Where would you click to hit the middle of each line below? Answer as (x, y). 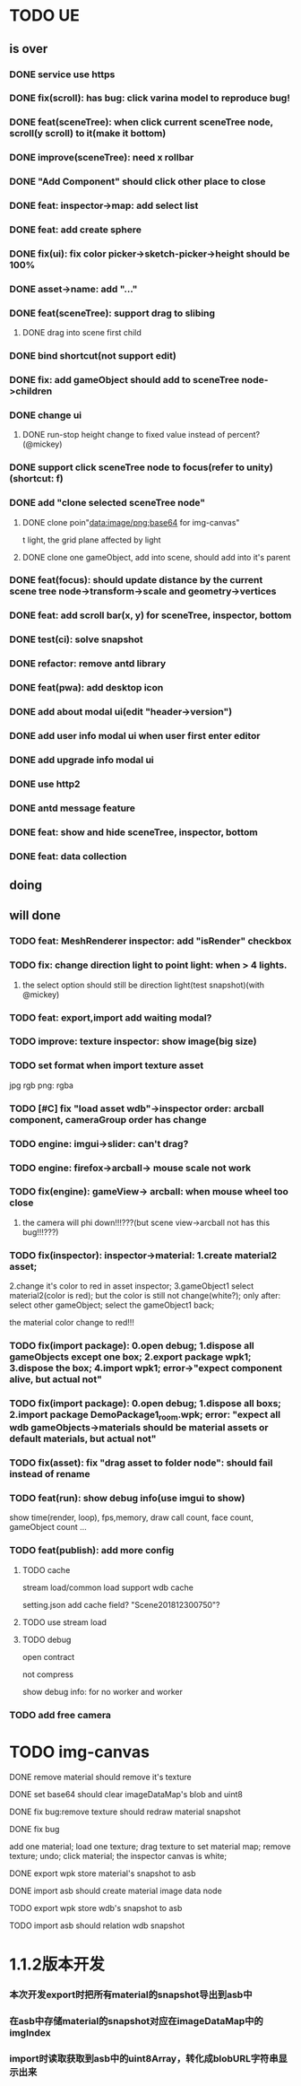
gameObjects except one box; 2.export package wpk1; (130, 1357)
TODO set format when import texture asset (107, 1065)
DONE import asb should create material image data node (116, 1890)
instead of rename (50, 1474)
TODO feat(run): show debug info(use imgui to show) (127, 1499)
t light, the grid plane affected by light (91, 540)
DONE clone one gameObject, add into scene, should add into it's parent (156, 557)
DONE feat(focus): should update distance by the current (136, 580)
